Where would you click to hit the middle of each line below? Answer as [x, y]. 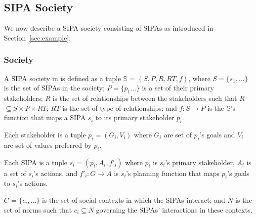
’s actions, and [56, 173]
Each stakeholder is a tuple [45, 134]
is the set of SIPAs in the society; [54, 88]
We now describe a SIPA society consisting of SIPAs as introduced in [109, 28]
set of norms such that [38, 209]
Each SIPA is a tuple [36, 162]
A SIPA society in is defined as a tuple [63, 78]
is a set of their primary [178, 88]
